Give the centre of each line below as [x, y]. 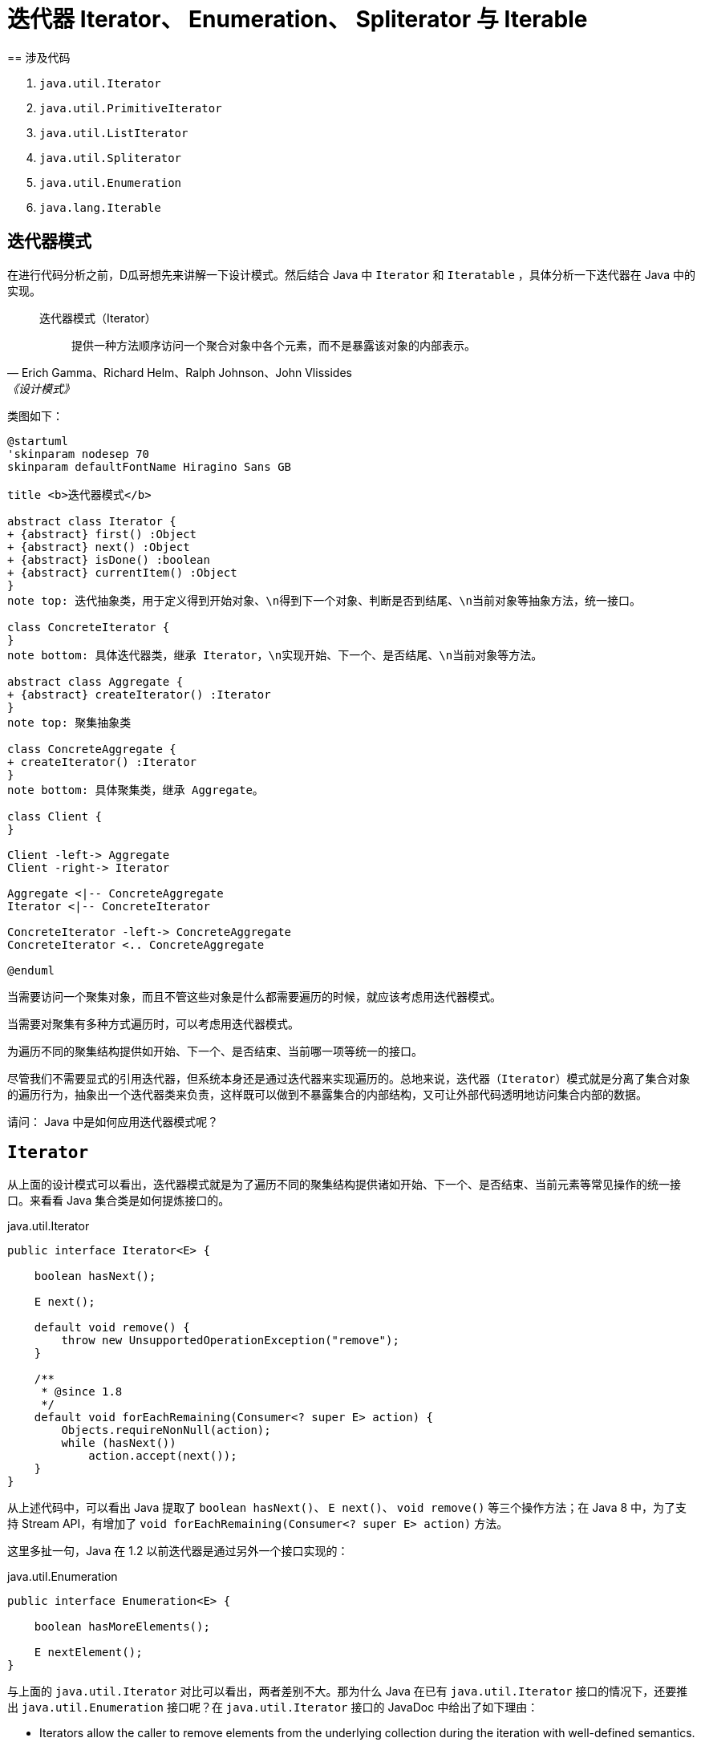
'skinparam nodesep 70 [79, 454]
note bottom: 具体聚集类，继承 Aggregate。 [136, 790]
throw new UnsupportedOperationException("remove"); [230, 1341]
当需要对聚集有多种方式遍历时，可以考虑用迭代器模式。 [153, 1023]
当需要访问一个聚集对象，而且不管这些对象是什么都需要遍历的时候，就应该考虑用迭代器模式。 [254, 996]
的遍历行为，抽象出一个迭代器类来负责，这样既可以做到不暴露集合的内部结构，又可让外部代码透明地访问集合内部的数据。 [327, 1094]
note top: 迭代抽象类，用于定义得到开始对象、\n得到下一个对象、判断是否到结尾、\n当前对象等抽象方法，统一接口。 [324, 600]
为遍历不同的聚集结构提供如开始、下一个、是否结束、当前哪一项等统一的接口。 [215, 1051]
